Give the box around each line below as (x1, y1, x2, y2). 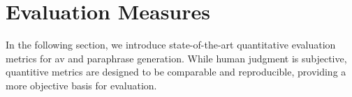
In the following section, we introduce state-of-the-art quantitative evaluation (6, 37, 336, 52)
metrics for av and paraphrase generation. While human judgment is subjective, (6, 51, 347, 65)
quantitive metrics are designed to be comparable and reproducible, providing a (6, 64, 346, 79)
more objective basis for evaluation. (6, 78, 157, 92)
